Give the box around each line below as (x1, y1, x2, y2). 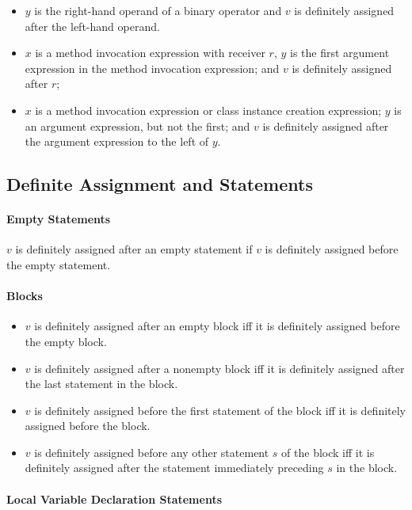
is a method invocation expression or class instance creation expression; (35, 101, 382, 118)
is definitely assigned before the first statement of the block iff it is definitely (34, 402, 406, 418)
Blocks (6, 287, 43, 304)
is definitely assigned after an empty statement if (15, 241, 253, 257)
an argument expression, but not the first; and (25, 117, 250, 134)
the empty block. (25, 333, 107, 349)
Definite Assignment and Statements (6, 172, 313, 196)
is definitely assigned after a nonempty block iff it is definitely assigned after (34, 360, 405, 376)
